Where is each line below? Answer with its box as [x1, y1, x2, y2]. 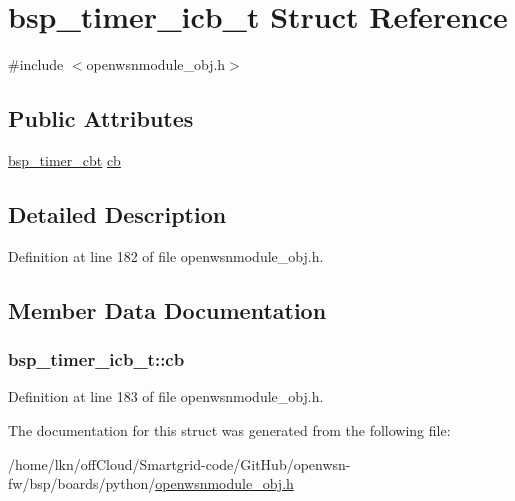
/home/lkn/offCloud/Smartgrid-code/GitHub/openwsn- [8, 453, 351, 474]
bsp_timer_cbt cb [8, 149, 121, 170]
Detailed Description [8, 198, 227, 229]
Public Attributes [8, 103, 194, 134]
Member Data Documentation [8, 294, 327, 325]
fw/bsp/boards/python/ [8, 473, 156, 494]
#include [8, 54, 64, 75]
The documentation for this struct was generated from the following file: [8, 419, 451, 440]
